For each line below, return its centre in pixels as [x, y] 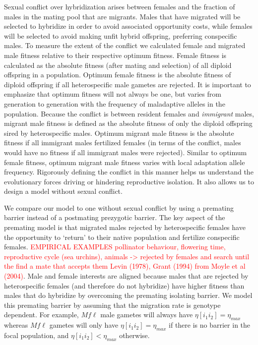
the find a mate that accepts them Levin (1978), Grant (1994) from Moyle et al [125, 266]
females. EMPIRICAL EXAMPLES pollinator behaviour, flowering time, [115, 247]
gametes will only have [84, 325]
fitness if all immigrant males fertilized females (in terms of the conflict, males [123, 143]
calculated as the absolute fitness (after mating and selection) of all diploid [118, 65]
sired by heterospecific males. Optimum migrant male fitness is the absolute [119, 133]
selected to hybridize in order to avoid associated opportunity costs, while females [128, 26]
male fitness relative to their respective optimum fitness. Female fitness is [115, 55]
